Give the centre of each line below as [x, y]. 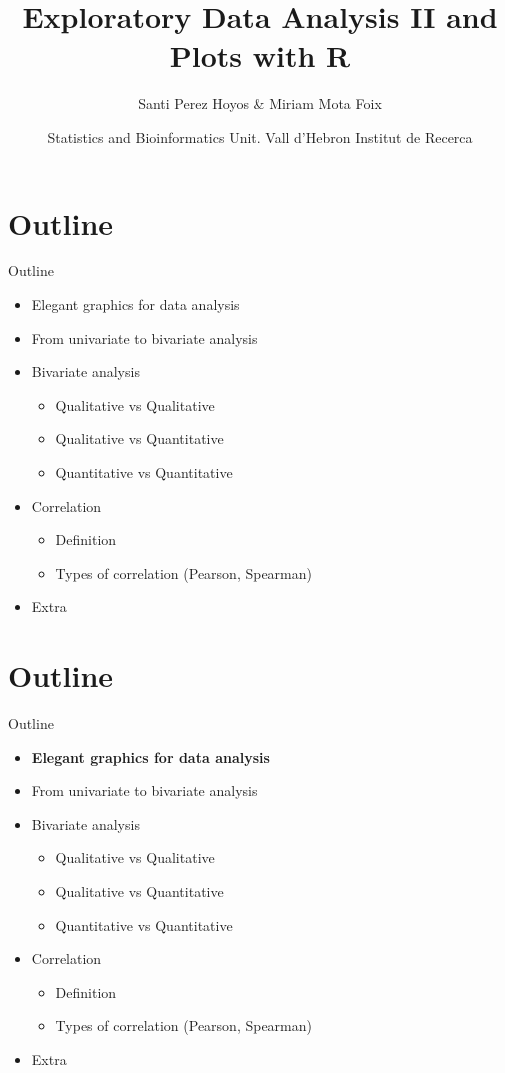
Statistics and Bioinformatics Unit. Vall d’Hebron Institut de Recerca [260, 136]
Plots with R [260, 55]
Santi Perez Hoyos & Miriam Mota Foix [260, 103]
